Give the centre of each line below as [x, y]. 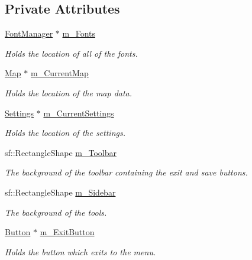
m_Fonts [79, 33]
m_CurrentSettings [79, 113]
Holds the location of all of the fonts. [71, 53]
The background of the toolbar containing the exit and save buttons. [126, 172]
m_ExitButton [67, 232]
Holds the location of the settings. [65, 133]
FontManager [29, 33]
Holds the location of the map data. [69, 92]
